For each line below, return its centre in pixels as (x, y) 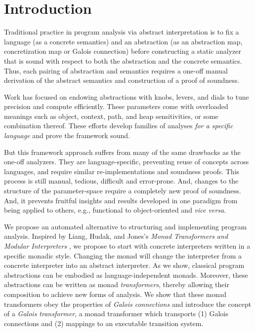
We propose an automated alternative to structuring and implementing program (126, 226)
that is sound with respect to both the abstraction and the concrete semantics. (123, 60)
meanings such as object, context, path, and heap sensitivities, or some (111, 116)
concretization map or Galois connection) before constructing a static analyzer (123, 51)
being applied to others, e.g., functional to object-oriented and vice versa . (115, 210)
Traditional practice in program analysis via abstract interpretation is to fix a (122, 32)
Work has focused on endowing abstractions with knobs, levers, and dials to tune (127, 96)
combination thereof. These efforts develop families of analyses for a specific (119, 126)
